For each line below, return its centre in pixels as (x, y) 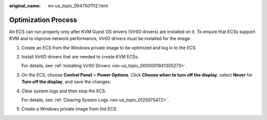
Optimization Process (43, 20)
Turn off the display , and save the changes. (66, 82)
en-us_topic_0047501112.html (78, 6)
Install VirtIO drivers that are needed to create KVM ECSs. (80, 57)
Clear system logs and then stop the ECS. (64, 91)
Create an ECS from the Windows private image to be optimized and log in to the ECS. (109, 47)
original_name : (25, 6)
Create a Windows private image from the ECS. (69, 109)
